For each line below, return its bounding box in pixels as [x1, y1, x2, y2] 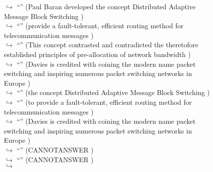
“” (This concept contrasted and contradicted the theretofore [17, 39, 198, 50]
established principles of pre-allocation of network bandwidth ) [4, 49, 191, 59]
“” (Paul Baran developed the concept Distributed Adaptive [17, 1, 196, 11]
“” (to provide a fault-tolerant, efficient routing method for [17, 96, 192, 107]
